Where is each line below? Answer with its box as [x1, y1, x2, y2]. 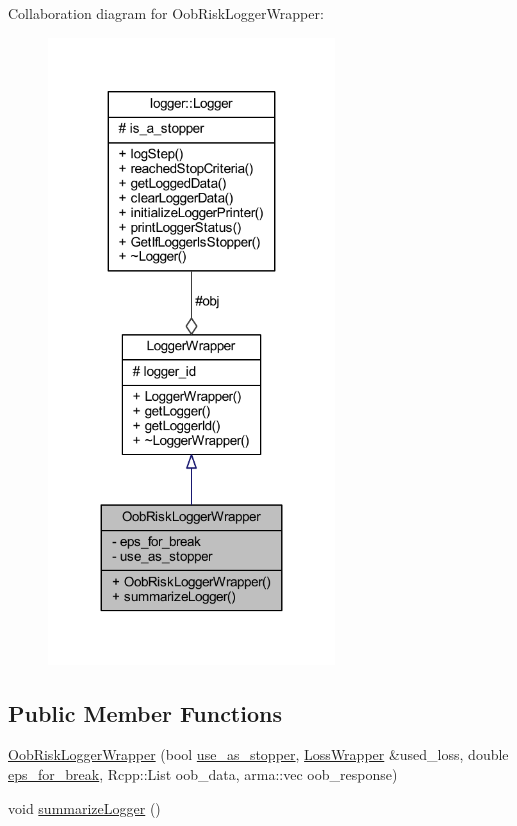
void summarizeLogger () [8, 797, 161, 818]
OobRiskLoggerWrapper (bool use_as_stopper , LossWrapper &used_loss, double [8, 744, 509, 765]
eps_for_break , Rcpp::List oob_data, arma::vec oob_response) [8, 764, 398, 785]
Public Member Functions [8, 697, 282, 728]
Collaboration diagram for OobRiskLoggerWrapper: [8, 3, 324, 23]
